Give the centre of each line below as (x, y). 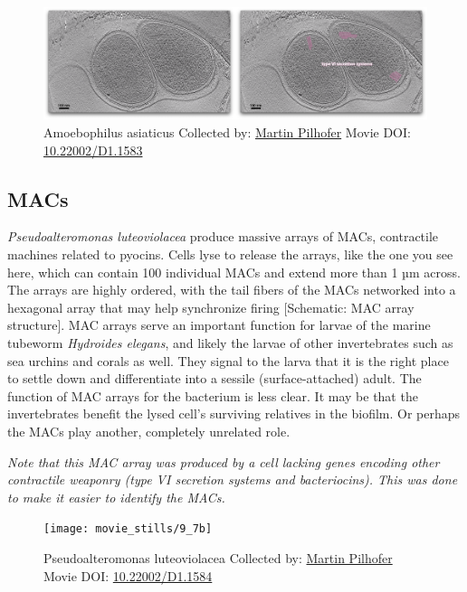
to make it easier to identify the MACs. (116, 497)
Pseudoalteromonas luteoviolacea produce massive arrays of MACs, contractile (223, 236)
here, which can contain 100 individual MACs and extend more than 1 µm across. (234, 272)
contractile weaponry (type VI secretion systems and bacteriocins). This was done (233, 479)
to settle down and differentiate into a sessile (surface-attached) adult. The (214, 378)
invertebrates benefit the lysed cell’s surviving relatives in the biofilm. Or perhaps (234, 413)
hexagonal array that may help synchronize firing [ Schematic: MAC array (211, 307)
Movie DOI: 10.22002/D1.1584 (128, 575)
